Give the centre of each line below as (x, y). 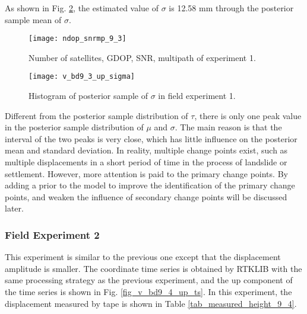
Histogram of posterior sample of (88, 96)
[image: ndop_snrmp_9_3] (77, 39)
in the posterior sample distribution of (74, 127)
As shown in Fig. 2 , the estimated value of (82, 8)
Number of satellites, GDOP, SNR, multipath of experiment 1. (142, 57)
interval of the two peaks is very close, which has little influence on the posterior (151, 138)
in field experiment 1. (197, 96)
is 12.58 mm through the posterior (231, 8)
